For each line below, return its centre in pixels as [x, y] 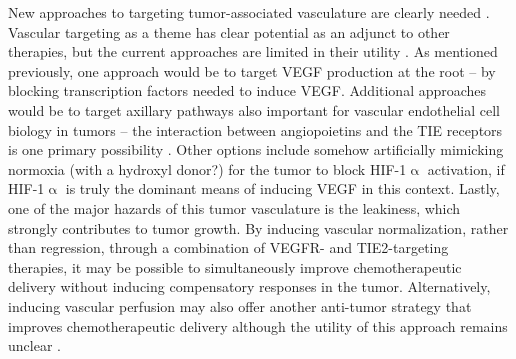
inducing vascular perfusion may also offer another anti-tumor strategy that [240, 305]
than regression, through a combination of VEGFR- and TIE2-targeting [228, 247]
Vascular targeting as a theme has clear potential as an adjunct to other [229, 31]
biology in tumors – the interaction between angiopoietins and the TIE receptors [255, 129]
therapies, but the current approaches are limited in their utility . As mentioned [253, 51]
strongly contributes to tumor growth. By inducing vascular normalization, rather [258, 227]
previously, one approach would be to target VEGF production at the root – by [252, 70]
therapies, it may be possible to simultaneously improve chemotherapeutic [235, 266]
